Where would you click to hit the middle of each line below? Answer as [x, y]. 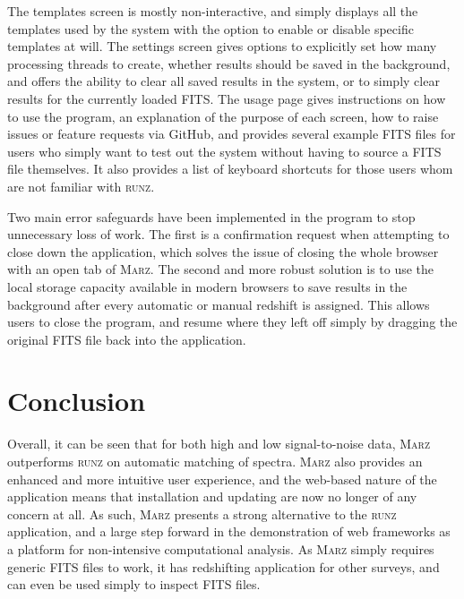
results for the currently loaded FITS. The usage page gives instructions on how [227, 98]
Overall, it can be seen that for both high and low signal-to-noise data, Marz [219, 444]
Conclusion [77, 401]
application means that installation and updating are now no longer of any [212, 496]
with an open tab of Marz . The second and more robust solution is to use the [221, 269]
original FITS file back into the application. [127, 339]
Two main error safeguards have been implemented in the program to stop [211, 216]
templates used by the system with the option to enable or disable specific [211, 28]
